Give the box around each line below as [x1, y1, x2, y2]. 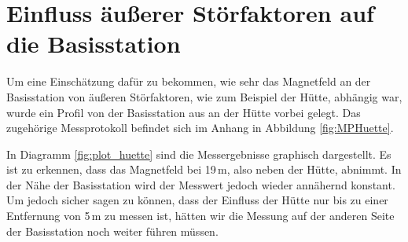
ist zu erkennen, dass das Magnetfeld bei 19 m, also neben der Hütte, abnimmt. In [6, 161, 402, 178]
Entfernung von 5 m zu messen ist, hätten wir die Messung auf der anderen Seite [6, 207, 395, 224]
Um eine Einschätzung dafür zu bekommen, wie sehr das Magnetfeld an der [6, 73, 371, 90]
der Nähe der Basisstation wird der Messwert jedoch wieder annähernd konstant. [6, 176, 395, 192]
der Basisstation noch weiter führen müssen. [6, 222, 219, 239]
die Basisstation [6, 27, 181, 60]
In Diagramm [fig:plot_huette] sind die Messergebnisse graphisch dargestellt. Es [6, 145, 391, 162]
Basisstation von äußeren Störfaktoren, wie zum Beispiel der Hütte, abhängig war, [6, 88, 402, 104]
